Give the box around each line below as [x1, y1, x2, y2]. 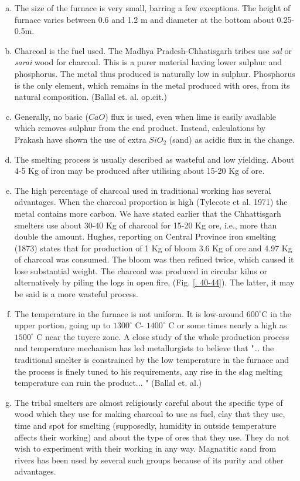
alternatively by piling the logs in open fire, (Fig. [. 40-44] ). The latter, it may [14, 276, 295, 288]
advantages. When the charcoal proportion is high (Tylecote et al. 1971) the [14, 196, 288, 208]
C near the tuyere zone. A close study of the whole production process [36, 330, 289, 342]
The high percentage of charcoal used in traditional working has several [14, 184, 271, 196]
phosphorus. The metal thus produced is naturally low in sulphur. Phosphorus [14, 67, 295, 79]
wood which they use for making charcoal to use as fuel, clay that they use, [14, 408, 285, 420]
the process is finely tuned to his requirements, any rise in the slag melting [14, 365, 283, 377]
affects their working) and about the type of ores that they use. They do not [14, 430, 289, 443]
